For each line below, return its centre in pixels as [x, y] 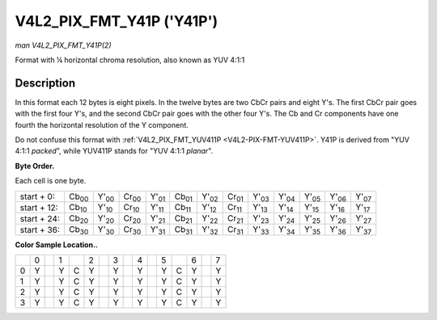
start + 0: [38, 196]
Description [45, 83]
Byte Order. [35, 166]
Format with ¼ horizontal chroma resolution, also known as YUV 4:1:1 [130, 60]
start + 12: [39, 208]
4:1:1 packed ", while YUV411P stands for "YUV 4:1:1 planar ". [114, 151]
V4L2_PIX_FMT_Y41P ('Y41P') [117, 21]
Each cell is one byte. [51, 181]
